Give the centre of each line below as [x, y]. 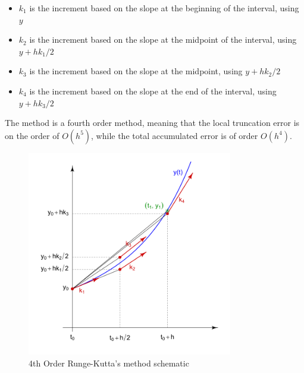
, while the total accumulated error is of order [175, 135]
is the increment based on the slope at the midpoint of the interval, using [163, 39]
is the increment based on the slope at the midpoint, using [136, 71]
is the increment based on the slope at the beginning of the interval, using [164, 8]
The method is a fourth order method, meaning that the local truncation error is [152, 123]
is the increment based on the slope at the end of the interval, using [153, 91]
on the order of [32, 135]
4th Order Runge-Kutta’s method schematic [109, 363]
